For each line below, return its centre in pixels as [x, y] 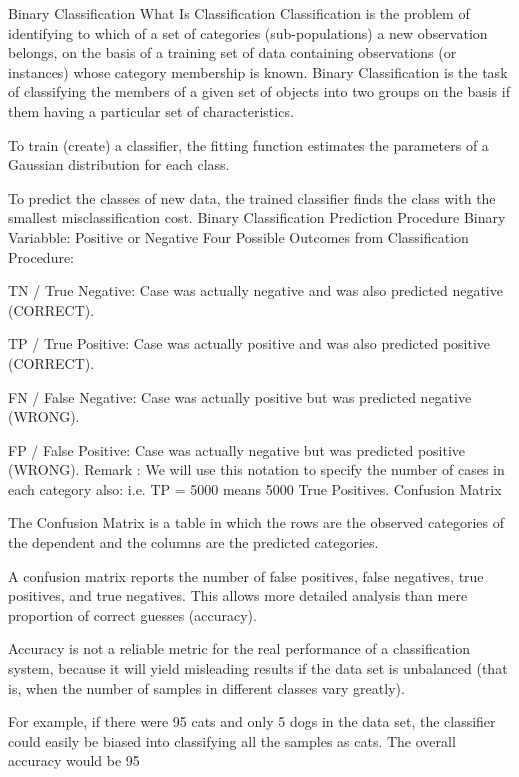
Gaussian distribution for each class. [119, 164]
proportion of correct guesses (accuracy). [132, 614]
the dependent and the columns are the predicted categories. [193, 542]
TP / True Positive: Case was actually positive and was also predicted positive [249, 343]
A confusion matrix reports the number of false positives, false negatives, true [246, 575]
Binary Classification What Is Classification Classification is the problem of [239, 13]
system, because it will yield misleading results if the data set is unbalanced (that [258, 668]
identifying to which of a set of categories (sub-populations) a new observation [248, 32]
